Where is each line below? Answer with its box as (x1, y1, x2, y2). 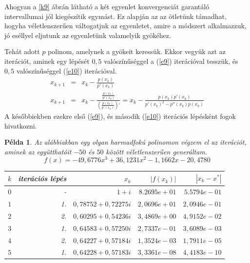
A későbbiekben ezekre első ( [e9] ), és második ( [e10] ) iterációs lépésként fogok (4, 111, 236, 121)
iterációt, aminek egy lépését (4, 56, 90, 66)
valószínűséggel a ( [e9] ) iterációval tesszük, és (104, 56, 238, 66)
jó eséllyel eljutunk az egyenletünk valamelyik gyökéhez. (4, 30, 171, 40)
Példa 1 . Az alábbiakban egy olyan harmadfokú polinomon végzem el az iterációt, (4, 137, 247, 147)
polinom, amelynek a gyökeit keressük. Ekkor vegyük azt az (48, 46, 226, 56)
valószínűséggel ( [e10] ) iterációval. (16, 65, 117, 75)
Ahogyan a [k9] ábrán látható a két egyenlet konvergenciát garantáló (4, 1, 210, 11)
